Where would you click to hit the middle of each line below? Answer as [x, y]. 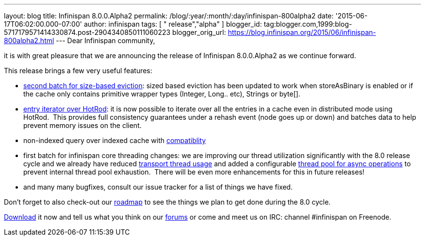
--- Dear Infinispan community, [106, 40]
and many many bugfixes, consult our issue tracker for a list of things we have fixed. [158, 187]
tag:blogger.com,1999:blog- [308, 24]
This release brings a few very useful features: [78, 71]
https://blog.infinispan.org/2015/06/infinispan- [302, 32]
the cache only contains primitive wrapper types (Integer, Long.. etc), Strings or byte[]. [162, 94]
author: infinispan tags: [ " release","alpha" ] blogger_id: [173, 24]
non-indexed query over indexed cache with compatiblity [115, 140]
